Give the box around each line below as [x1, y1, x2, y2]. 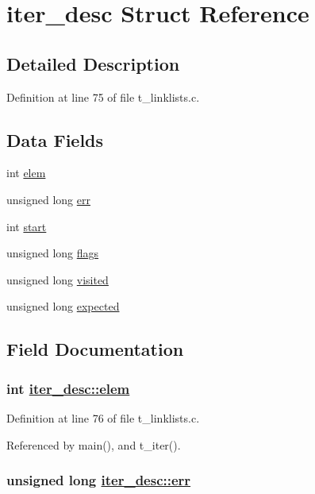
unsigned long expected [6, 298, 120, 315]
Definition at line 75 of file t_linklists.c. [6, 88, 200, 105]
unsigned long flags [6, 245, 99, 261]
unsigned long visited [6, 271, 109, 288]
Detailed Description [6, 51, 180, 75]
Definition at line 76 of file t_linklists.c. [6, 409, 200, 426]
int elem [6, 164, 46, 181]
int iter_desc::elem [6, 378, 130, 398]
